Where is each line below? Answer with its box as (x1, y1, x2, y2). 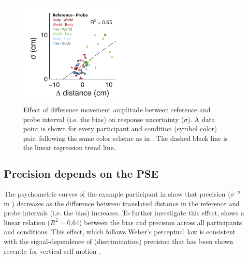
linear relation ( (4, 217, 50, 227)
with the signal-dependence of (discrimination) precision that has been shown (4, 236, 233, 246)
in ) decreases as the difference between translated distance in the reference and (4, 198, 240, 208)
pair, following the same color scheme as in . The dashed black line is (23, 133, 228, 143)
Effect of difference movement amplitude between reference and (23, 104, 211, 114)
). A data (188, 114, 215, 124)
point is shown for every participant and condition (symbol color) (23, 123, 217, 134)
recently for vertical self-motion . (4, 245, 101, 256)
